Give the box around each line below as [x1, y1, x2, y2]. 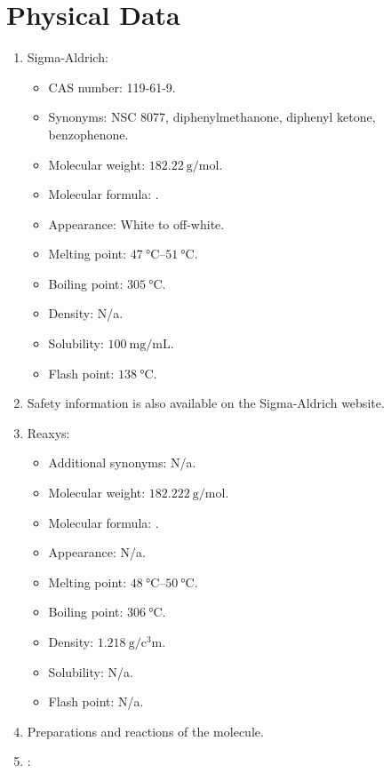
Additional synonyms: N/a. [48, 453, 196, 472]
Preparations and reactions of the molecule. [27, 721, 264, 740]
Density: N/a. [48, 304, 124, 323]
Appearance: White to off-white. [48, 214, 225, 233]
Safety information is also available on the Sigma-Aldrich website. [27, 394, 385, 412]
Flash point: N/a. [48, 692, 144, 711]
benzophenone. [48, 124, 129, 143]
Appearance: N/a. [48, 543, 146, 562]
